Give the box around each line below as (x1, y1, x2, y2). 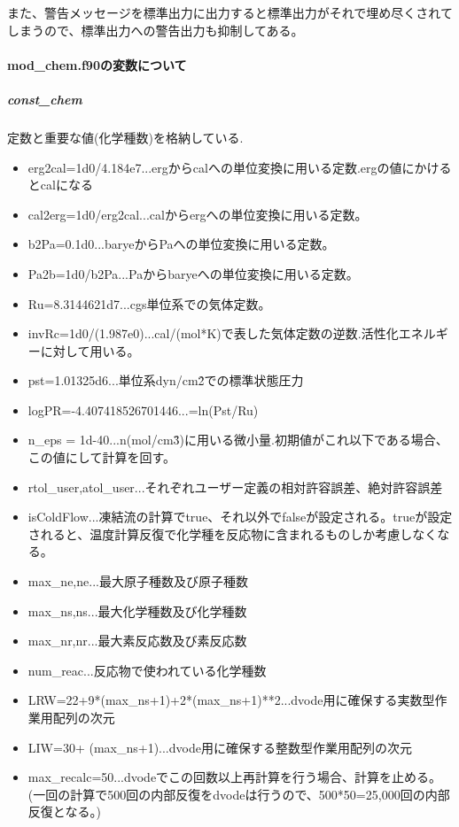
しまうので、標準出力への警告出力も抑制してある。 (7, 20, 304, 39)
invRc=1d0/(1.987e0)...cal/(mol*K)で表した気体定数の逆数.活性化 (27, 324, 399, 343)
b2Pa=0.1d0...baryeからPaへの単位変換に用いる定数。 (27, 235, 335, 253)
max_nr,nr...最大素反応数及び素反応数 (27, 631, 247, 650)
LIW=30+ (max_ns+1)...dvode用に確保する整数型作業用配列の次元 (27, 738, 412, 756)
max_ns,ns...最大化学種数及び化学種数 (27, 601, 247, 620)
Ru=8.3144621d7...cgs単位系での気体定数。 (27, 294, 271, 313)
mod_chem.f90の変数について (7, 55, 187, 73)
